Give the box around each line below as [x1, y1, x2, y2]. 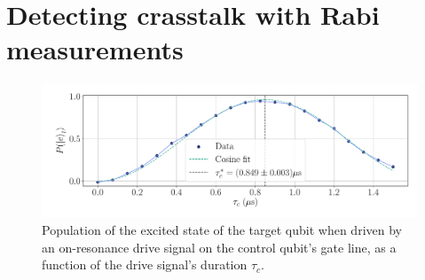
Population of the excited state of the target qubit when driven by [42, 221, 402, 239]
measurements [6, 31, 184, 67]
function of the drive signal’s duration [42, 255, 248, 274]
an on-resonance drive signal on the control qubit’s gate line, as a [42, 237, 397, 256]
